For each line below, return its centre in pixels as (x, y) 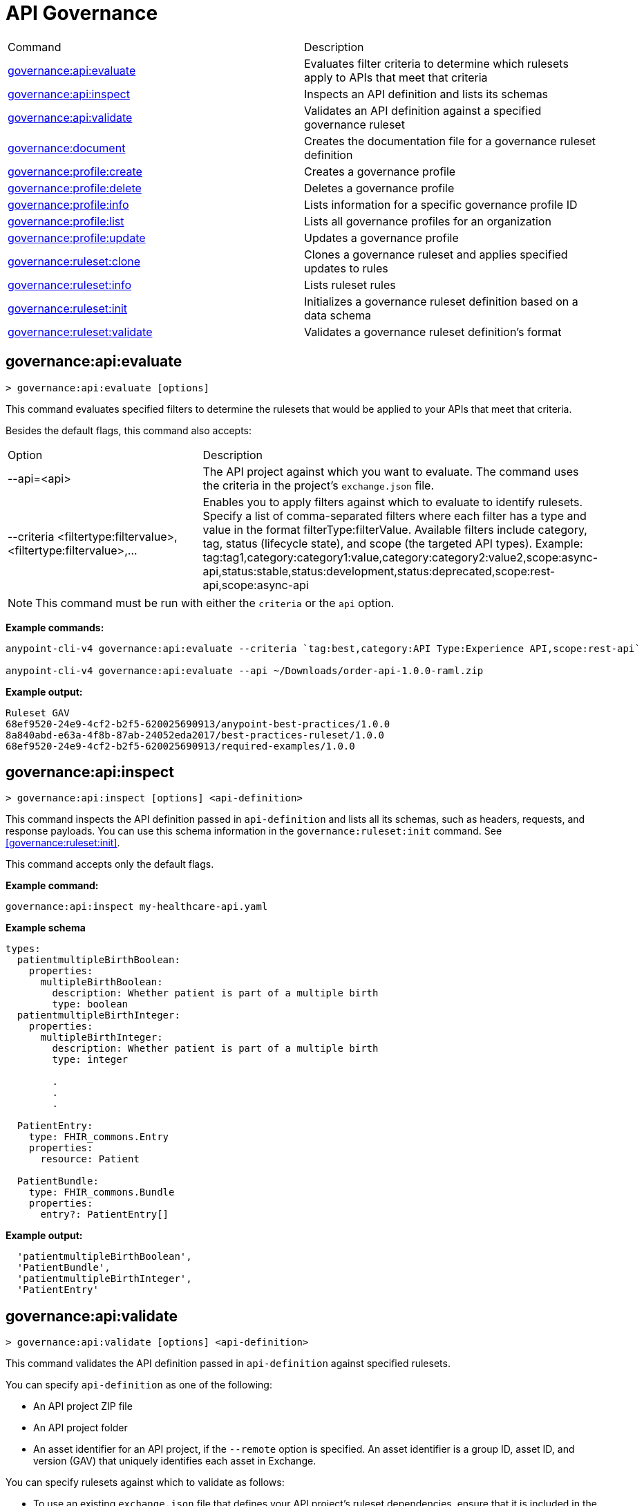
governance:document (67, 148)
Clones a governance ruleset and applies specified (436, 254)
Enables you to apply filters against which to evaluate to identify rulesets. (393, 502)
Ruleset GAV (38, 713)
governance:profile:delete (75, 188)
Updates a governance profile (381, 238)
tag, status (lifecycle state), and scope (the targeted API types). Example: (393, 543)
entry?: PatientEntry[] (105, 1215)
